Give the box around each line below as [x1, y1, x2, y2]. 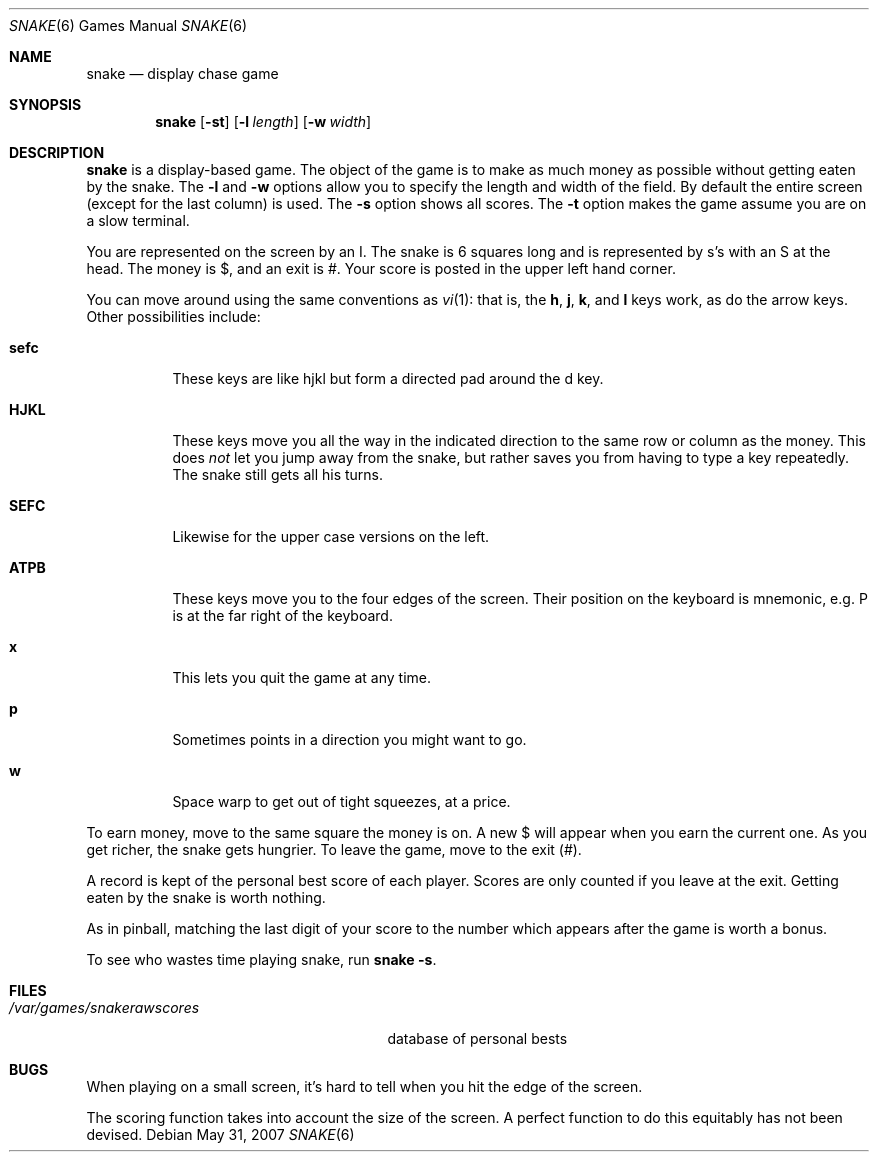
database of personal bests [387, 1030, 568, 1047]
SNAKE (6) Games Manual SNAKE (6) [9, 17, 248, 34]
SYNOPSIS [9, 96, 82, 113]
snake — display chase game [86, 65, 279, 82]
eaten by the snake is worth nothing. [86, 889, 326, 906]
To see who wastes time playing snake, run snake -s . [86, 951, 437, 968]
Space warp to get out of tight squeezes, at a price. [172, 793, 511, 810]
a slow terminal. [86, 212, 190, 229]
